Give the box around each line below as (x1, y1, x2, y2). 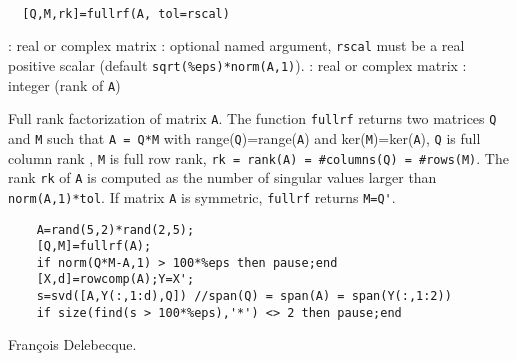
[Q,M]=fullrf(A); (36, 239, 152, 254)
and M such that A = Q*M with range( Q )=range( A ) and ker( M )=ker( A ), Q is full (8, 127, 481, 148)
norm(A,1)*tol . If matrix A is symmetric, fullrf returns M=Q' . (8, 186, 396, 207)
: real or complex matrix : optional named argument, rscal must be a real (8, 35, 465, 56)
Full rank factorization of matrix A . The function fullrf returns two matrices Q (8, 108, 497, 129)
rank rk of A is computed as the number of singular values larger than (8, 167, 437, 188)
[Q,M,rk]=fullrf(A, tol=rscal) (22, 6, 230, 21)
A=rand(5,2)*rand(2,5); (36, 222, 195, 237)
